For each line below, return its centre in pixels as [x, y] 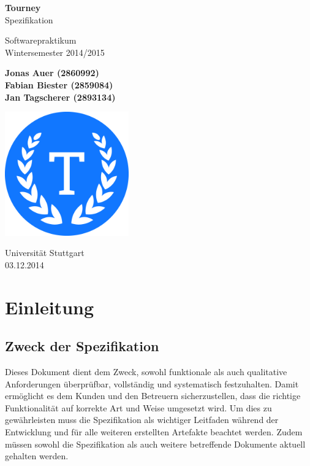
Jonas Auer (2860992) [52, 73]
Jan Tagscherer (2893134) [60, 97]
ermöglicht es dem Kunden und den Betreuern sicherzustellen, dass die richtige [153, 396]
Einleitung [50, 307]
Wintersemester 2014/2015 [55, 52]
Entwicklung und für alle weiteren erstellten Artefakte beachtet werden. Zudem [154, 432]
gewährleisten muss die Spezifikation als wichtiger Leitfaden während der [142, 420]
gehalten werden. [37, 456]
